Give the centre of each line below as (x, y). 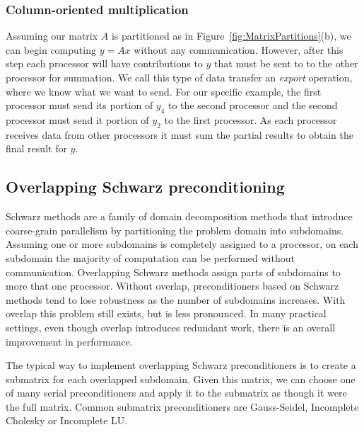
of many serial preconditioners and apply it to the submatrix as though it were (176, 393)
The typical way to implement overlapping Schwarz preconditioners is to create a (181, 365)
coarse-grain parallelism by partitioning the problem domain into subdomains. (175, 230)
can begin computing (51, 49)
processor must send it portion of (77, 119)
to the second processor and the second (253, 105)
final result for (36, 148)
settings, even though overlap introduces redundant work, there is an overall (171, 327)
